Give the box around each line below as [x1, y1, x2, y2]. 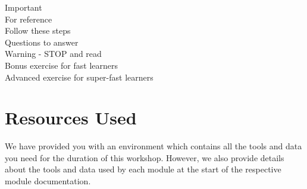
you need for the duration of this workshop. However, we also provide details [5, 151, 284, 164]
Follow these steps [5, 24, 71, 37]
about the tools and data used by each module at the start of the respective [5, 163, 281, 175]
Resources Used [5, 105, 137, 130]
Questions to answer [5, 36, 79, 48]
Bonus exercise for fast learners [5, 59, 118, 71]
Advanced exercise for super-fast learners [5, 71, 153, 83]
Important [5, 1, 42, 13]
